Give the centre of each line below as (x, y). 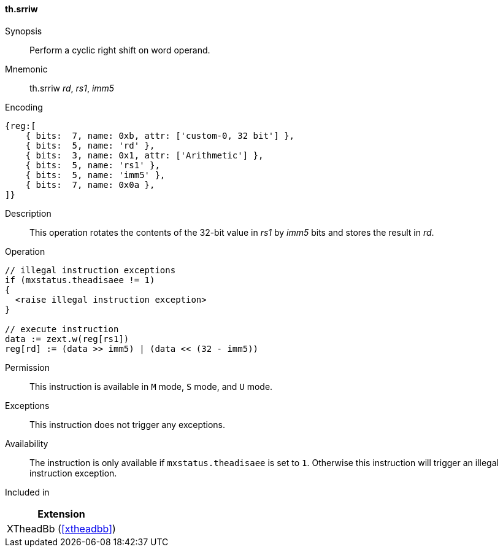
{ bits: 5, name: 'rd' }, (90, 145)
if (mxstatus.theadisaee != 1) (80, 280)
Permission (28, 367)
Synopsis (24, 31)
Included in (27, 492)
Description (28, 213)
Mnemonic (26, 69)
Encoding (24, 107)
